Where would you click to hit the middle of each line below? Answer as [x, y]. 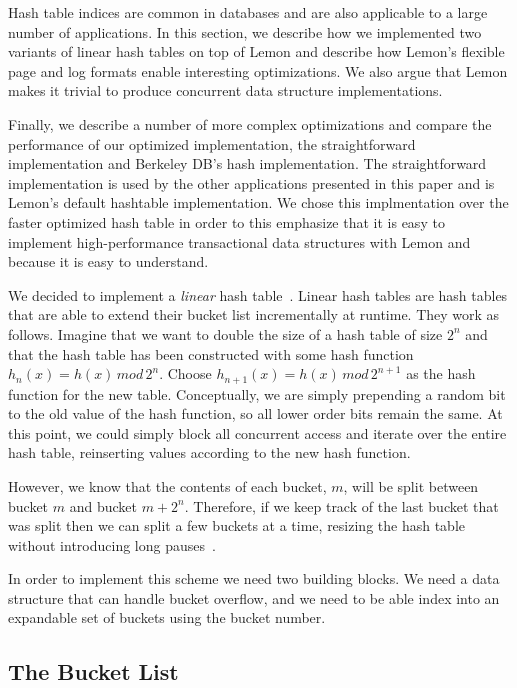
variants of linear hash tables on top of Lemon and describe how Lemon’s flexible [256, 51]
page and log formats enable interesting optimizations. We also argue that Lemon [258, 70]
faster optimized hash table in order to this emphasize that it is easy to [226, 221]
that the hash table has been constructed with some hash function [211, 353]
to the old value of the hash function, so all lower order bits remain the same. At [255, 413]
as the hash [441, 373]
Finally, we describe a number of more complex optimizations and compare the [250, 123]
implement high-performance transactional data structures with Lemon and [239, 241]
